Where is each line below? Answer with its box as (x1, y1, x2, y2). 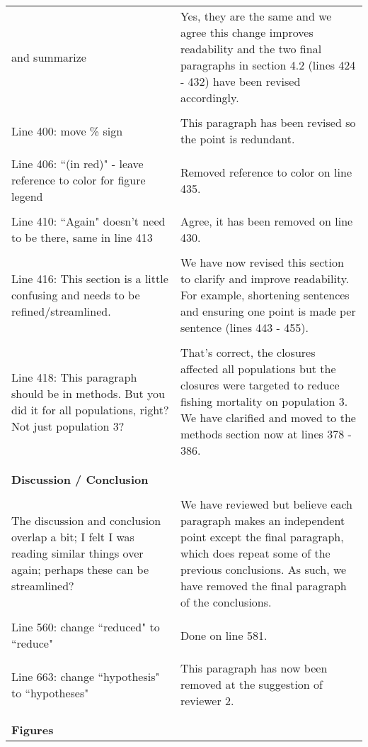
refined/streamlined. (11, 303, 111, 319)
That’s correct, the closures (180, 344, 316, 360)
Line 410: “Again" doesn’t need (11, 213, 166, 229)
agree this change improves (180, 24, 314, 40)
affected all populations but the (180, 360, 336, 377)
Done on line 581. (180, 626, 268, 643)
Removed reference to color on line (180, 163, 352, 180)
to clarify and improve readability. (180, 270, 350, 287)
